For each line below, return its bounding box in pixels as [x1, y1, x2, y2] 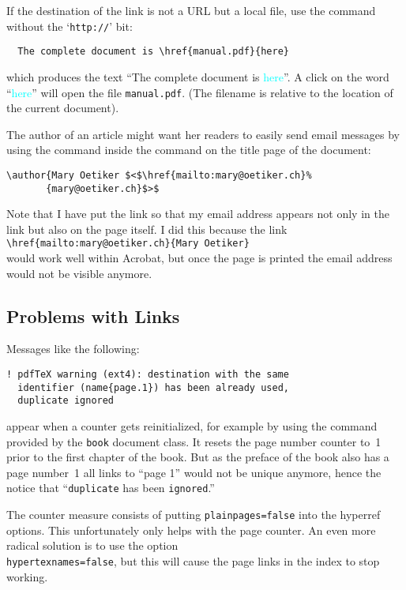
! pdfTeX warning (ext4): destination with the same [6, 369, 289, 381]
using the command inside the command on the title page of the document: [6, 141, 371, 158]
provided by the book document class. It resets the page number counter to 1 [6, 433, 382, 449]
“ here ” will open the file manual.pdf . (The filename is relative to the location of [6, 84, 393, 100]
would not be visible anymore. [6, 265, 152, 281]
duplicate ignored [17, 395, 115, 407]
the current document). [6, 100, 119, 116]
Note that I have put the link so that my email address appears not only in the [6, 205, 389, 222]
